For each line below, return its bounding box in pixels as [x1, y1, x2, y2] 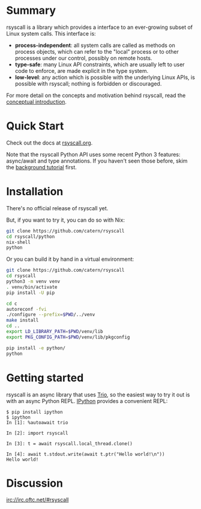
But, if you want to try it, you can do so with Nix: [6, 216, 125, 223]
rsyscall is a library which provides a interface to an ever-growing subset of [6, 23, 193, 31]
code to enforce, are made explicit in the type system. [14, 67, 149, 74]
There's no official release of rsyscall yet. [6, 204, 109, 211]
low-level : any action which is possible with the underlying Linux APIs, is [14, 73, 195, 81]
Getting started [6, 371, 84, 384]
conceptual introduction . [6, 98, 67, 105]
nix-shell [6, 239, 31, 245]
